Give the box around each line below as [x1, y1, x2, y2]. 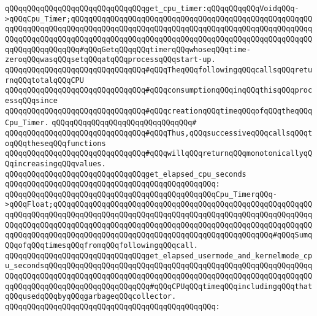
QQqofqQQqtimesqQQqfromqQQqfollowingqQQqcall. [5, 241, 198, 250]
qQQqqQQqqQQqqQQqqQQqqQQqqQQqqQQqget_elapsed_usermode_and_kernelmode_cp [5, 251, 313, 260]
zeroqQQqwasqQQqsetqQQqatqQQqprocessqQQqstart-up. [5, 55, 216, 64]
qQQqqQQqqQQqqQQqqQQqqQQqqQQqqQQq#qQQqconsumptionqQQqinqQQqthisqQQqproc [5, 86, 313, 95]
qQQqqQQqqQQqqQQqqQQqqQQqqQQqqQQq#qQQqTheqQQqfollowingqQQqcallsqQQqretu [5, 65, 313, 74]
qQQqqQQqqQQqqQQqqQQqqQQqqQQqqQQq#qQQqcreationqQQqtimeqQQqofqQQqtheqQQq [5, 106, 313, 115]
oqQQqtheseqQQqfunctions [5, 139, 106, 148]
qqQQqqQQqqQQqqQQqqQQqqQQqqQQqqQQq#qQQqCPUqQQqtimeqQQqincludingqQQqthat [5, 282, 313, 291]
